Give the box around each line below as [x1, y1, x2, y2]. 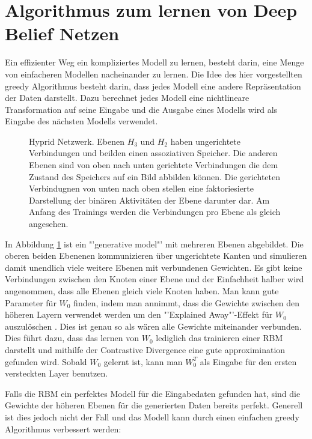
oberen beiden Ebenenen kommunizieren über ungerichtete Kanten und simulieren [5, 249, 307, 262]
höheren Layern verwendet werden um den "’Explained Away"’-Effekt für [5, 308, 273, 321]
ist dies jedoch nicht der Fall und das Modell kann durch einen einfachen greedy [5, 410, 299, 423]
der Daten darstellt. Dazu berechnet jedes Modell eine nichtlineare [5, 91, 249, 104]
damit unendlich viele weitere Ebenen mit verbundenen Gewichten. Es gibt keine [5, 261, 302, 273]
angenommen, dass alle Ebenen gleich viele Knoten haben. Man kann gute [5, 285, 279, 297]
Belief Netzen [5, 21, 120, 46]
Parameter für [5, 296, 57, 309]
